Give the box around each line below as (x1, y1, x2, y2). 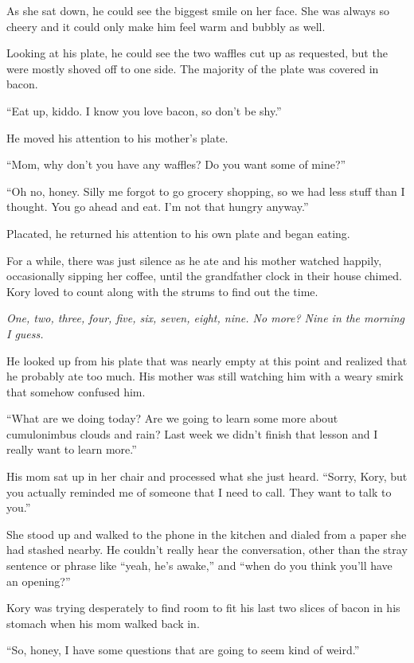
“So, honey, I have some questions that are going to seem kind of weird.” (6, 642, 360, 658)
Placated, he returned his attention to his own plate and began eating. (6, 224, 350, 241)
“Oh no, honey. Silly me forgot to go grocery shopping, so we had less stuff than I (6, 182, 405, 199)
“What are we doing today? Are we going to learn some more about (6, 410, 338, 427)
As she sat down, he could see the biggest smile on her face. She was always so (6, 2, 389, 18)
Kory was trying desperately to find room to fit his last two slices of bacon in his (6, 599, 400, 616)
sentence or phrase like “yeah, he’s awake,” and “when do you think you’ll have (6, 557, 393, 574)
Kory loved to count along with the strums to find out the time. (6, 283, 318, 299)
